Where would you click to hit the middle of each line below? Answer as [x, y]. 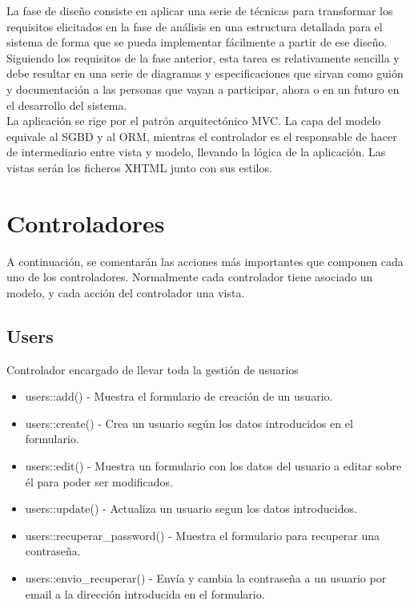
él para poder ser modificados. [99, 481]
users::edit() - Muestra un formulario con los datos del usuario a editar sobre [213, 466]
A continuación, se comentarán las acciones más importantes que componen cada [205, 261]
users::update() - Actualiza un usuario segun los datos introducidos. [191, 508]
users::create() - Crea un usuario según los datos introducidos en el [189, 423]
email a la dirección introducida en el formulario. [145, 593]
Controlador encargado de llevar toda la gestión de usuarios [153, 369]
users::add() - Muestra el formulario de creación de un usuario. [179, 396]
